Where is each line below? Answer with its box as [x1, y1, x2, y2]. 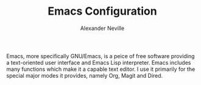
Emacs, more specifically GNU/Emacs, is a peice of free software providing [6, 52, 195, 59]
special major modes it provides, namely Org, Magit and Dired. [6, 72, 163, 79]
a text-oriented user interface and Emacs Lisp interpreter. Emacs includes [6, 59, 191, 66]
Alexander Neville [80, 24, 125, 32]
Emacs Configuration [48, 4, 157, 18]
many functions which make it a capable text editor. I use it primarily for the [6, 65, 196, 73]
